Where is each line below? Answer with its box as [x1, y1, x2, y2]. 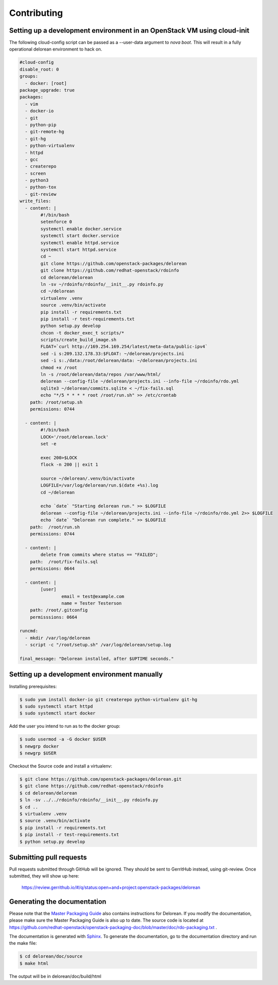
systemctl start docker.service [40, 233, 119, 239]
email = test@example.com [61, 594, 124, 599]
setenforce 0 [40, 219, 72, 225]
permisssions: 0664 [30, 614, 78, 620]
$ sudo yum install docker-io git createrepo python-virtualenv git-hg [19, 697, 198, 702]
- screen [25, 170, 46, 176]
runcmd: [19, 628, 38, 634]
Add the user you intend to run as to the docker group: [9, 723, 121, 729]
